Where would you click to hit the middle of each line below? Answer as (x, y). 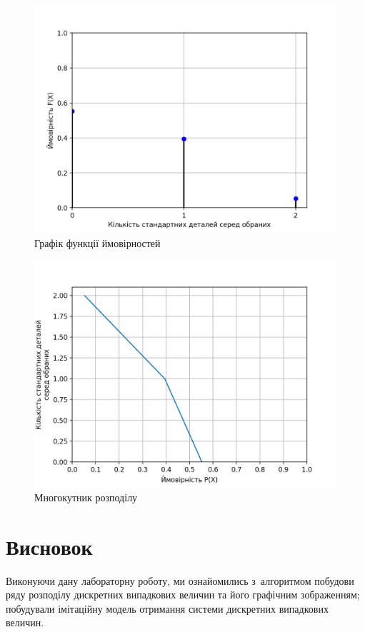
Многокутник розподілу (86, 497)
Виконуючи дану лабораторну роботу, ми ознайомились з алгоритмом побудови (180, 580)
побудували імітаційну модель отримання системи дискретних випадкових (167, 608)
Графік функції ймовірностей (97, 242)
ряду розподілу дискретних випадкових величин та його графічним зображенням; (183, 595)
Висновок (49, 546)
